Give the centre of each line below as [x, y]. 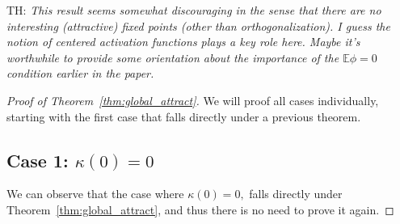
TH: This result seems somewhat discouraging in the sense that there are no [194, 10]
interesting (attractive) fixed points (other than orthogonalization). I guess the [198, 25]
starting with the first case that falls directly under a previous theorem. [184, 116]
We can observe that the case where [95, 194]
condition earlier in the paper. [80, 73]
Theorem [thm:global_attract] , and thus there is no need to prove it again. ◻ [200, 209]
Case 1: [38, 160]
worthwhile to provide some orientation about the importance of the [173, 57]
